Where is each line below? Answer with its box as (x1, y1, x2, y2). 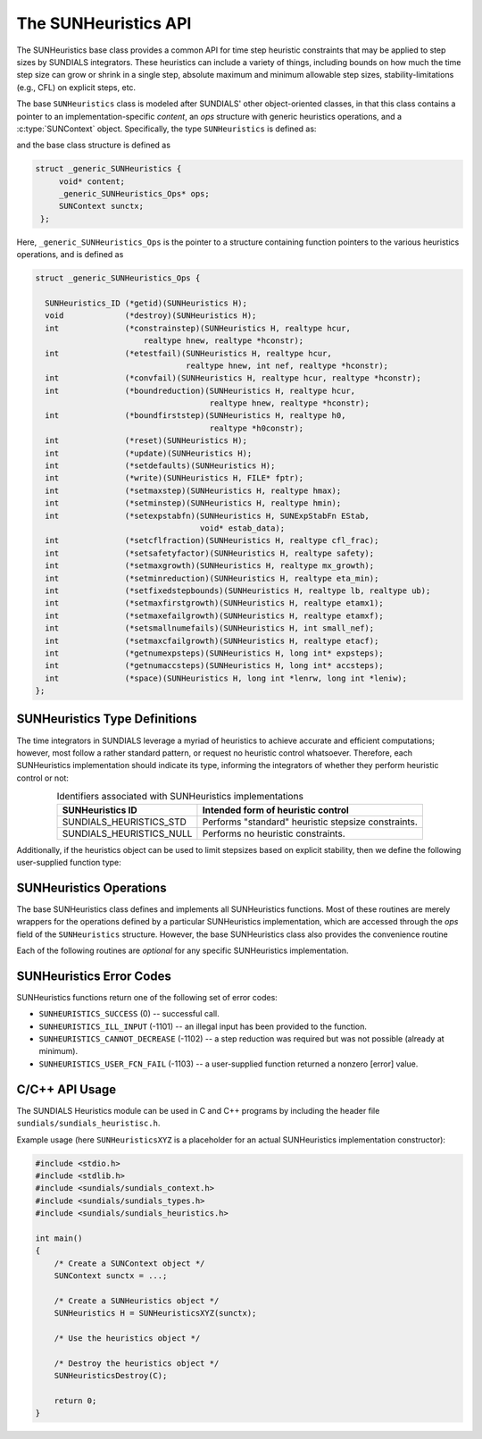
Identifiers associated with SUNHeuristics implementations (56, 791, 303, 803)
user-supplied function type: (16, 857, 122, 867)
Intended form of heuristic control (202, 804, 350, 816)
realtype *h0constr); (209, 422, 304, 433)
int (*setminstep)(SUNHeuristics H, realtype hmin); (45, 498, 342, 508)
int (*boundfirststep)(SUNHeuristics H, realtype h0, (45, 411, 346, 421)
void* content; (58, 176, 125, 187)
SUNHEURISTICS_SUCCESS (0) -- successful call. (38, 1008, 220, 1019)
